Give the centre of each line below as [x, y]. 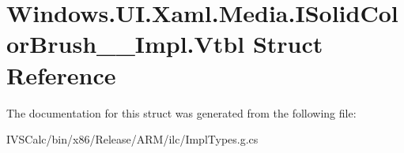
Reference [61, 75]
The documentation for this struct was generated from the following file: [181, 112]
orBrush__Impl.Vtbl [126, 44]
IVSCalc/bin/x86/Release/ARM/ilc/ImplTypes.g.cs [132, 139]
